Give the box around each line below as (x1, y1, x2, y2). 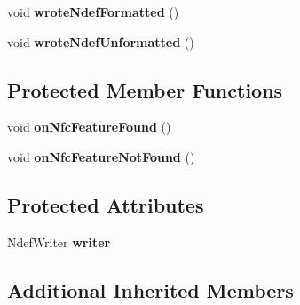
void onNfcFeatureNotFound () (7, 147, 195, 165)
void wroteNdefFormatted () (7, 3, 179, 20)
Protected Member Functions (7, 76, 283, 103)
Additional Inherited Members (7, 276, 294, 303)
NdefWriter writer (7, 232, 111, 251)
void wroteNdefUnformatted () (7, 32, 194, 51)
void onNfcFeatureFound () (7, 117, 171, 136)
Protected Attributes (7, 190, 204, 218)
